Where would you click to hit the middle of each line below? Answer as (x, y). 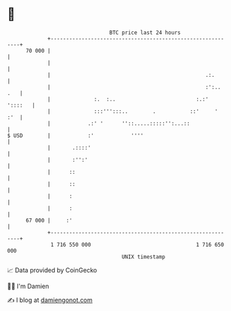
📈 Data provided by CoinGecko (52, 270)
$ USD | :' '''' (75, 135)
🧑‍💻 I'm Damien (28, 286)
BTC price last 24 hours (145, 33)
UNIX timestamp (144, 257)
